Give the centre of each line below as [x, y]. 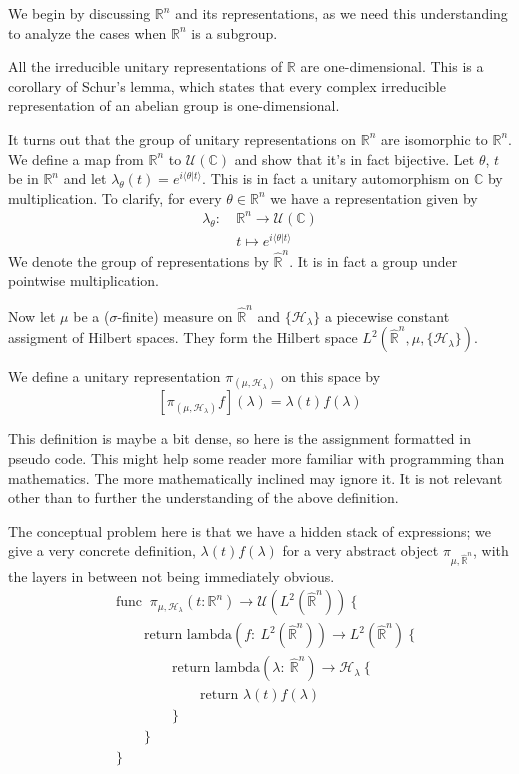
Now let [32, 315]
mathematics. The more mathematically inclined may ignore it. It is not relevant [255, 477]
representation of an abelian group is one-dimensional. [174, 105]
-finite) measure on [175, 315]
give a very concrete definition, [102, 550]
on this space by [331, 376]
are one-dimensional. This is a [392, 66]
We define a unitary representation [114, 376]
